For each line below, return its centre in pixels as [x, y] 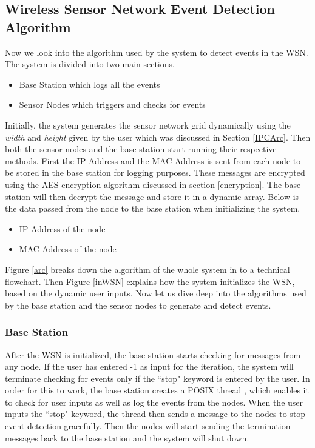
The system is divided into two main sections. [90, 64]
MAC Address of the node [68, 249]
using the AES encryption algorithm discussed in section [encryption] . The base [153, 184]
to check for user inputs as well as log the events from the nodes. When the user [154, 402]
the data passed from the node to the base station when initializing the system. [153, 208]
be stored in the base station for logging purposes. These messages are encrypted [155, 172]
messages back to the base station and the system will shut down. [127, 437]
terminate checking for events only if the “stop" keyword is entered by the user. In [157, 378]
